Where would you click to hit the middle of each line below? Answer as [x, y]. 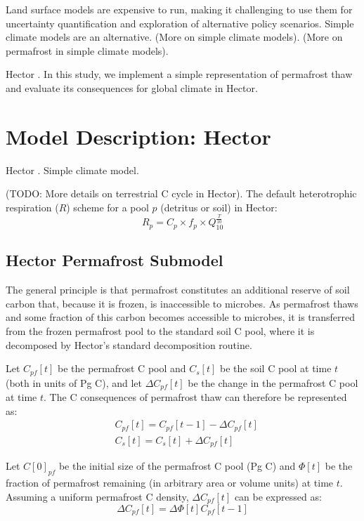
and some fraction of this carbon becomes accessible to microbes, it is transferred [181, 317]
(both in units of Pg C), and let [74, 382]
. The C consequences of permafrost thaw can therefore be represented [195, 397]
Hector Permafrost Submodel [115, 260]
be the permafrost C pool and [122, 368]
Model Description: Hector [138, 136]
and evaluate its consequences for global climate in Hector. [132, 87]
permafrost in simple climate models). [87, 50]
